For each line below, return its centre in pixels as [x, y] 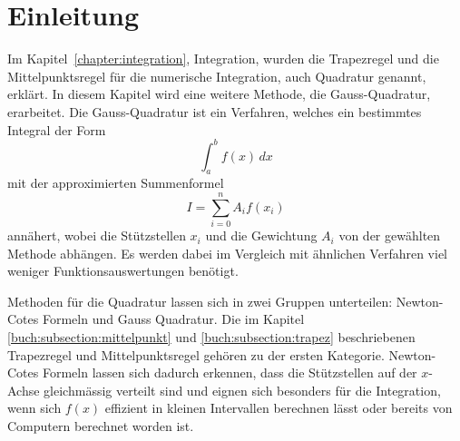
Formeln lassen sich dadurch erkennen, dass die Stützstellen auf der [230, 372]
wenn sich [34, 408]
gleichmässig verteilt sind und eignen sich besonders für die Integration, [242, 390]
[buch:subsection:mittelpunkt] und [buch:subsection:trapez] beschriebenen [211, 337]
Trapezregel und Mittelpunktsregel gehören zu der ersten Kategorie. [196, 354]
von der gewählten [390, 235]
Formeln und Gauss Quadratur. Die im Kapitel [173, 319]
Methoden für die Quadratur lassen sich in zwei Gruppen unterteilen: [200, 301]
